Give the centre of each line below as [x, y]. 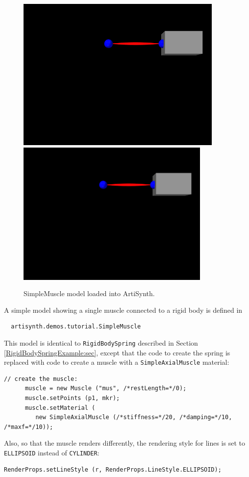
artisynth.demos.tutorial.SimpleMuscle [76, 327]
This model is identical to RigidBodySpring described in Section [101, 342]
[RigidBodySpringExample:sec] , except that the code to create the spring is [117, 352]
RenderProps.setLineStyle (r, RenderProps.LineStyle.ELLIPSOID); [113, 469]
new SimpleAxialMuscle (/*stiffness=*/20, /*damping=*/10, [134, 417]
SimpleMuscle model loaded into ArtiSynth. [89, 293]
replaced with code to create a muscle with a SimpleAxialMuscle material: [117, 362]
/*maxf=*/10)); [29, 427]
